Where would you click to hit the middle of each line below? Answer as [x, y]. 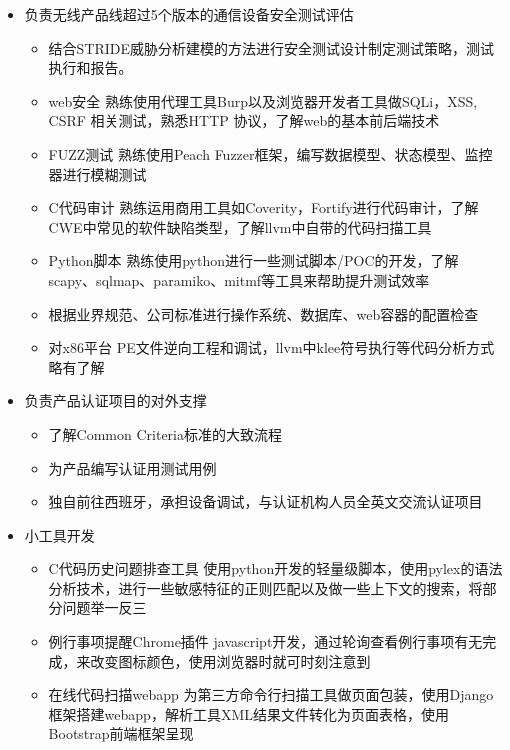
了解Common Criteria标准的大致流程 [165, 433]
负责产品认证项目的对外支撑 [115, 400]
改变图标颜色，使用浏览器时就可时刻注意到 [230, 660]
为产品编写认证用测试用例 [132, 467]
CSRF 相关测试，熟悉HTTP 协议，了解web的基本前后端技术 [244, 120]
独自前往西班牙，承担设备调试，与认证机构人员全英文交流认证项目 [265, 501]
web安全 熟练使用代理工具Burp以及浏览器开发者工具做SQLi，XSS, [263, 100]
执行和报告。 [90, 67]
